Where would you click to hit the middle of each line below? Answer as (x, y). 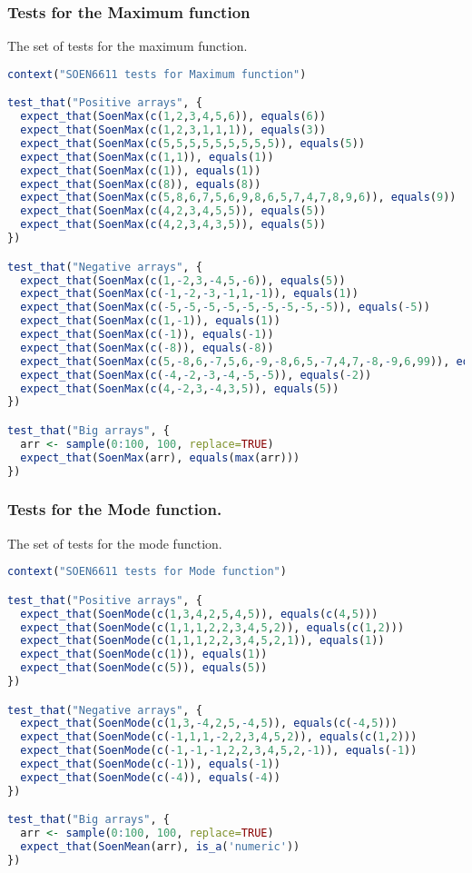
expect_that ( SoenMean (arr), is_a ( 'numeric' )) (160, 847)
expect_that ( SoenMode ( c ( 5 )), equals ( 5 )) (144, 668)
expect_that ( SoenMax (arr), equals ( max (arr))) (160, 457)
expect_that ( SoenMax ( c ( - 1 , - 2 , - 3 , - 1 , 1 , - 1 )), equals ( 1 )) (189, 294)
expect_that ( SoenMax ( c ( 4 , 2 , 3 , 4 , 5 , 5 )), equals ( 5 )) (173, 211)
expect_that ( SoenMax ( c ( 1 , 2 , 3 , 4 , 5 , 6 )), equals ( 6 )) (173, 117)
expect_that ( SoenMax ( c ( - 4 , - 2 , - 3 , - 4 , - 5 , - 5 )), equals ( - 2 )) (196, 375)
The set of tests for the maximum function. (128, 46)
